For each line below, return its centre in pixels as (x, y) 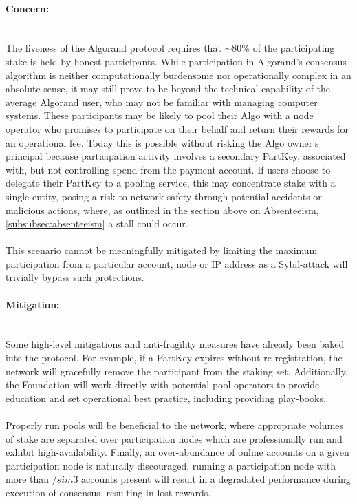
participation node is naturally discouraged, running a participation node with (171, 465)
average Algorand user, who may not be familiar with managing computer (162, 102)
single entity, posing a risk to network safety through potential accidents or (164, 196)
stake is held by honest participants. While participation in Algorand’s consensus (176, 61)
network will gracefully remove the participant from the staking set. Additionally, (177, 371)
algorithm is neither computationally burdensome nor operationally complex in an (178, 75)
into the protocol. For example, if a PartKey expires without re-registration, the (174, 358)
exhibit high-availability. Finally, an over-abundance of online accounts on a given (177, 452)
